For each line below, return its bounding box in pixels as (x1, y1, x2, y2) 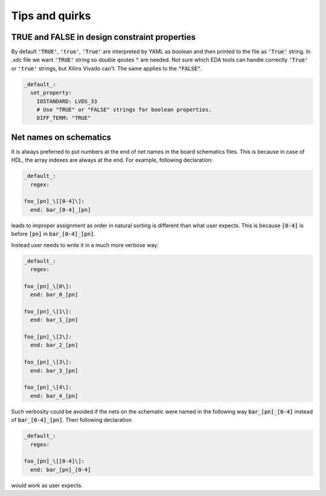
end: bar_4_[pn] (30, 392, 78, 399)
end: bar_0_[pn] (30, 291, 78, 298)
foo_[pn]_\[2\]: (24, 333, 72, 341)
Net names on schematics (11, 132, 112, 142)
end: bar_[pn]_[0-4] (30, 466, 91, 473)
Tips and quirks (11, 9, 91, 22)
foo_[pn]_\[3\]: (24, 359, 72, 366)
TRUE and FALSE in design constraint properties (11, 32, 196, 42)
